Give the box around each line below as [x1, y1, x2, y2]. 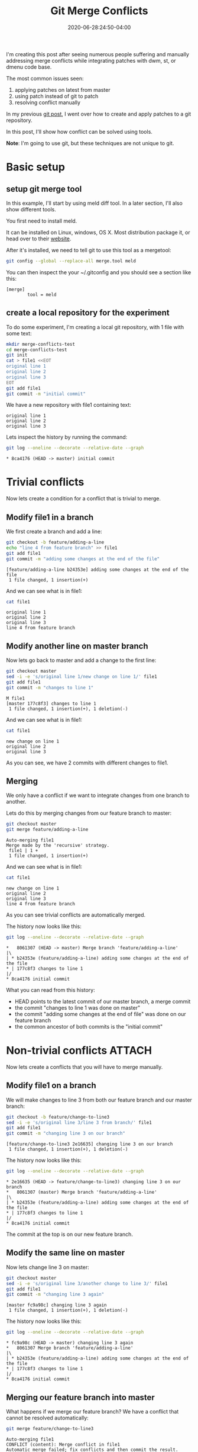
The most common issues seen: [6, 75, 84, 82]
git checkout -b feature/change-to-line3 [6, 1114, 110, 1120]
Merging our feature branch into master [6, 1392, 155, 1402]
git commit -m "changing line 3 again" [6, 1292, 105, 1297]
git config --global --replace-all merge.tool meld [6, 258, 136, 264]
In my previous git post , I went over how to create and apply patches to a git [6, 110, 191, 117]
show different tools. [6, 205, 56, 213]
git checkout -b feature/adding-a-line [6, 539, 105, 545]
